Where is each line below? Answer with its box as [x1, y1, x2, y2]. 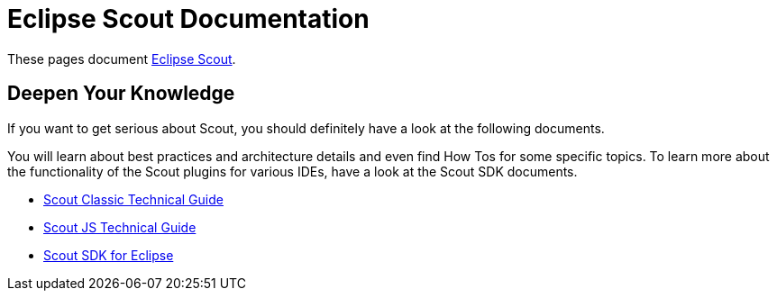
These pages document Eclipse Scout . [7, 50, 236, 67]
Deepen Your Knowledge [7, 82, 235, 105]
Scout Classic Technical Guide [43, 191, 224, 207]
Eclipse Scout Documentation [7, 4, 370, 34]
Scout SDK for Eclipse [43, 247, 174, 263]
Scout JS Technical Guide [43, 219, 197, 235]
